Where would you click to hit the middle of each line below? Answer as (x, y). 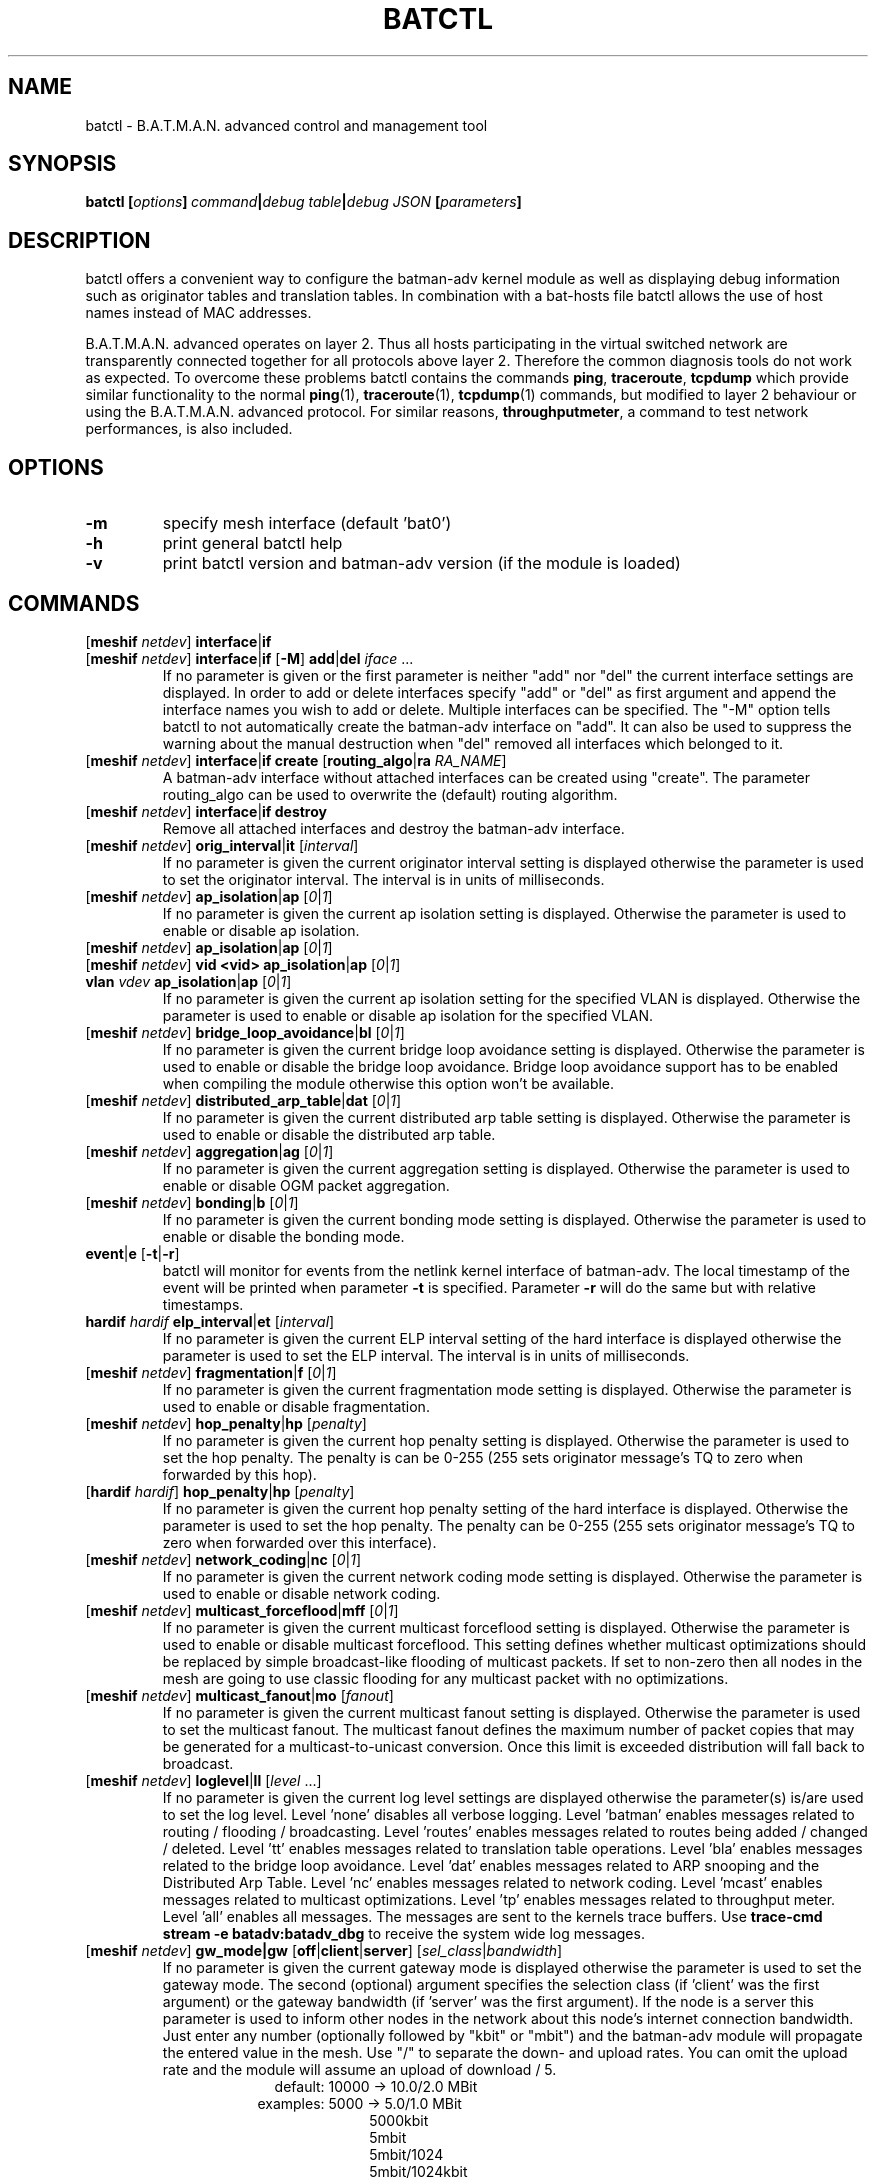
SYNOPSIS (62, 164)
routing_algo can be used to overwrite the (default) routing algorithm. (390, 794)
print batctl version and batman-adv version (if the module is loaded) (421, 563)
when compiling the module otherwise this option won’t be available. (388, 1083)
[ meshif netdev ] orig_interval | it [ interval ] (222, 845)
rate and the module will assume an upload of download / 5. (359, 2069)
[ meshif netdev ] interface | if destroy (206, 811)
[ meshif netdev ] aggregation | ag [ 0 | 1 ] (209, 1151)
